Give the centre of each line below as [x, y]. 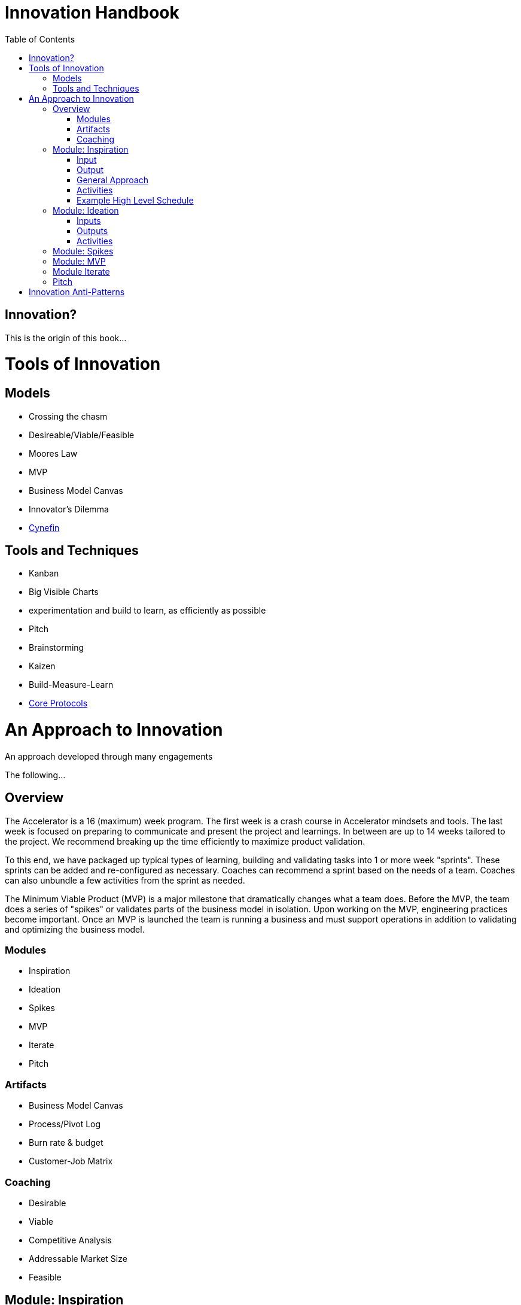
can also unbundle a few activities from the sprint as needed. [125, 880]
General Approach [113, 180]
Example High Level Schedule [135, 200]
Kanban [44, 573]
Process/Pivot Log [65, 1124]
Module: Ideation [86, 210]
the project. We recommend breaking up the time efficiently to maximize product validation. [185, 841]
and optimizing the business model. [75, 929]
